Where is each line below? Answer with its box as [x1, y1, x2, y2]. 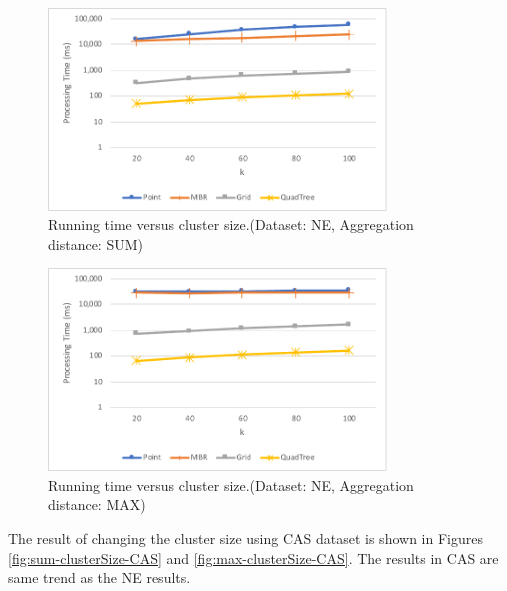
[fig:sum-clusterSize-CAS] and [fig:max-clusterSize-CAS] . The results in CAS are [8, 547, 499, 568]
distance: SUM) [48, 233, 143, 254]
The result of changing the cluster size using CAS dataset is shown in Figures [8, 527, 483, 548]
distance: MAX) [48, 494, 146, 515]
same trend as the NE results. [8, 567, 191, 588]
